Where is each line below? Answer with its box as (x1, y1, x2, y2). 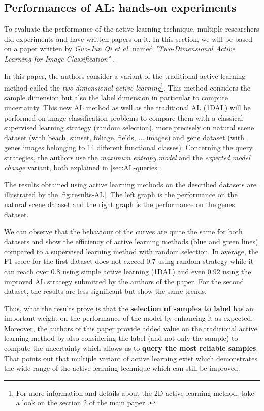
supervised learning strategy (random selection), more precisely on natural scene (4, 122, 254, 133)
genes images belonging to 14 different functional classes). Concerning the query (4, 142, 253, 153)
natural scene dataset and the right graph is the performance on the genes (4, 199, 235, 210)
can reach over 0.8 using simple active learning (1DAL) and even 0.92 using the (4, 266, 251, 276)
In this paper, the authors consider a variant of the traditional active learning (4, 70, 246, 81)
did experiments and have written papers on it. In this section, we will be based (4, 33, 252, 44)
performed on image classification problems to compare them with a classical (4, 112, 243, 123)
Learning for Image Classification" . (4, 53, 115, 64)
